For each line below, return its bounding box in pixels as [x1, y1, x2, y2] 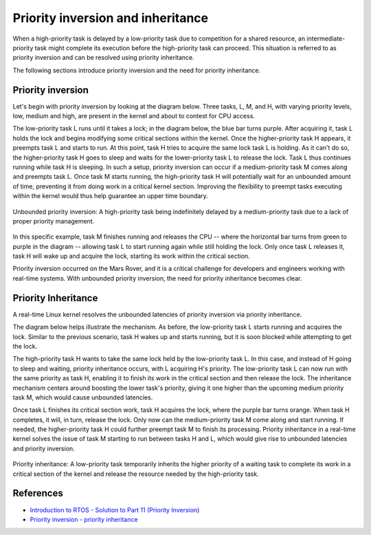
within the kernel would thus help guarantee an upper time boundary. [12, 192, 209, 200]
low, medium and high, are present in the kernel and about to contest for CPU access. [12, 112, 256, 120]
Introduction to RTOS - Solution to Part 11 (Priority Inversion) [30, 505, 200, 514]
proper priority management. [12, 217, 95, 225]
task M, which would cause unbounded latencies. [12, 393, 153, 402]
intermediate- [306, 34, 346, 43]
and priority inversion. [12, 444, 75, 452]
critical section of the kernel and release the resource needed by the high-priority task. [12, 470, 259, 478]
